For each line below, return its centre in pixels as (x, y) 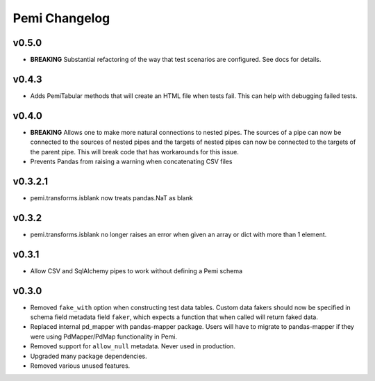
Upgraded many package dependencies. (89, 356)
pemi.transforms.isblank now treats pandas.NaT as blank (112, 197)
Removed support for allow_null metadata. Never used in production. (133, 346)
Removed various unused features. (80, 366)
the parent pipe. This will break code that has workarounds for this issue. (135, 152)
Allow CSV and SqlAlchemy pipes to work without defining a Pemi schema (136, 270)
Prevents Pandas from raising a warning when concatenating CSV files (131, 162)
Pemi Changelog (61, 18)
